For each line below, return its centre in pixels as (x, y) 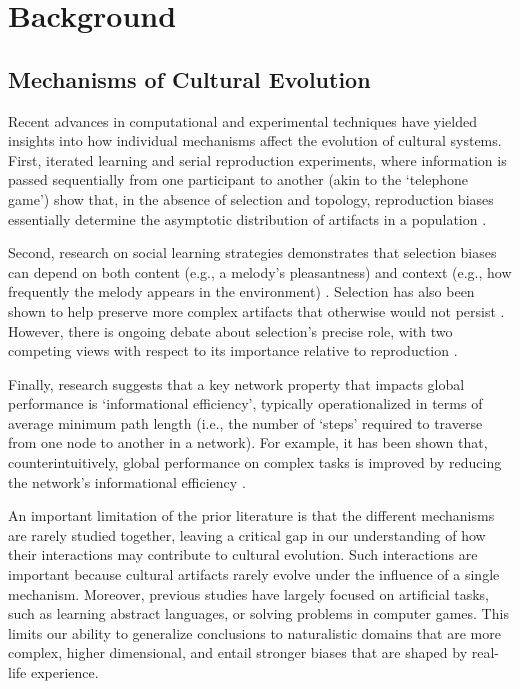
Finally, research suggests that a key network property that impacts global (236, 383)
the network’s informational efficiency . (127, 481)
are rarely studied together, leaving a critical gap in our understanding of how (247, 534)
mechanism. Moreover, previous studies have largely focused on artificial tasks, (248, 593)
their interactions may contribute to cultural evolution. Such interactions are (243, 554)
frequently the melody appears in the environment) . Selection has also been (241, 291)
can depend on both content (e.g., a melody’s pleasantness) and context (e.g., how (260, 271)
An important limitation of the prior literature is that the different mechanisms (251, 515)
